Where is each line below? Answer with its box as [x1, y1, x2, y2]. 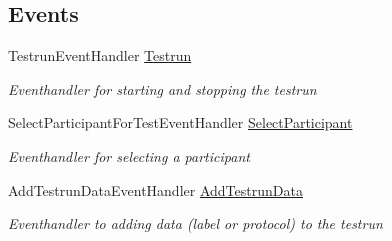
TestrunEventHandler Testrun [8, 45, 192, 66]
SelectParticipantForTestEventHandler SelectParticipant [8, 112, 353, 133]
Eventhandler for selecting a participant [8, 145, 250, 166]
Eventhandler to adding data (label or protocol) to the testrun [8, 213, 383, 234]
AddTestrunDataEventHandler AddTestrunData [8, 179, 303, 200]
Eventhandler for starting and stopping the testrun [8, 78, 317, 99]
